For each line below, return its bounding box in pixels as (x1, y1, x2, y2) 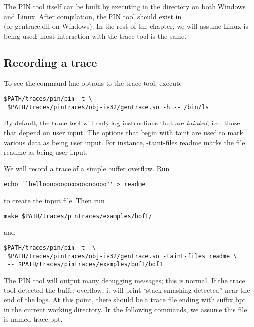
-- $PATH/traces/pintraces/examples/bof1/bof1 (7, 261, 163, 268)
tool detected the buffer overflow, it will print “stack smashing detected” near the (4, 285, 250, 295)
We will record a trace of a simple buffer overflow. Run (4, 163, 170, 173)
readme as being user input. (4, 147, 88, 157)
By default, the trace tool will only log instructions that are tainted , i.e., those (4, 118, 240, 128)
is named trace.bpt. (4, 314, 63, 324)
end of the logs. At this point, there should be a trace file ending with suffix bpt (4, 294, 246, 305)
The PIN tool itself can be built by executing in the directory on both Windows (4, 1, 246, 11)
